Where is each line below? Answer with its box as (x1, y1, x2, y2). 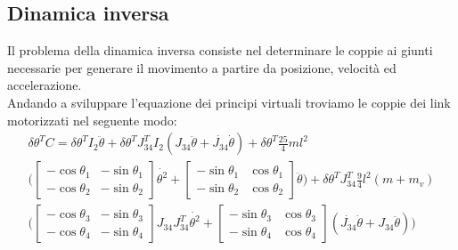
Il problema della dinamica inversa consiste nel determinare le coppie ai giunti (7, 41, 433, 60)
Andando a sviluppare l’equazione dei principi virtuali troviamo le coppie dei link (7, 93, 451, 111)
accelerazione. (7, 76, 82, 94)
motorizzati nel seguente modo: (7, 110, 177, 129)
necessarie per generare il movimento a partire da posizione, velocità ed (7, 58, 397, 77)
